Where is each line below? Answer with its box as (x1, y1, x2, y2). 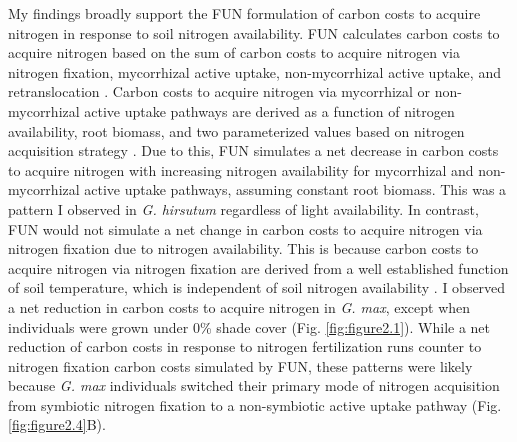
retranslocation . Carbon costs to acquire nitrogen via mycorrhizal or (8, 81, 431, 102)
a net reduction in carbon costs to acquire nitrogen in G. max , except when (8, 296, 471, 317)
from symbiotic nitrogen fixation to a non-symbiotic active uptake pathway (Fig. (8, 394, 502, 415)
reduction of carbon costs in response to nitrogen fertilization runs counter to (8, 336, 482, 357)
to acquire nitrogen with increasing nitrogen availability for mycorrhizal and (8, 159, 474, 180)
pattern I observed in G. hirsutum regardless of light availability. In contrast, (8, 198, 479, 219)
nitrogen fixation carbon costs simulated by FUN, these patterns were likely (8, 355, 473, 376)
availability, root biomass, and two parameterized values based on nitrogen (8, 120, 465, 141)
